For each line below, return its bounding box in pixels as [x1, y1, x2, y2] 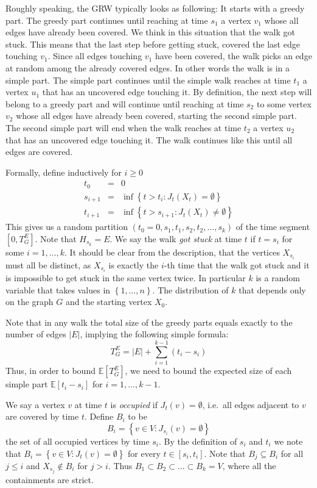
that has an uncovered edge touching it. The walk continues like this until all [5, 133, 293, 146]
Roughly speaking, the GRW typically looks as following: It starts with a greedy [5, 2, 305, 14]
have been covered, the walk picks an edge [155, 49, 312, 62]
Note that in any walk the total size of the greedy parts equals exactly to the [5, 315, 293, 328]
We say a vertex [5, 398, 65, 411]
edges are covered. [5, 145, 73, 158]
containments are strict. [5, 473, 94, 486]
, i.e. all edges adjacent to [202, 398, 299, 411]
